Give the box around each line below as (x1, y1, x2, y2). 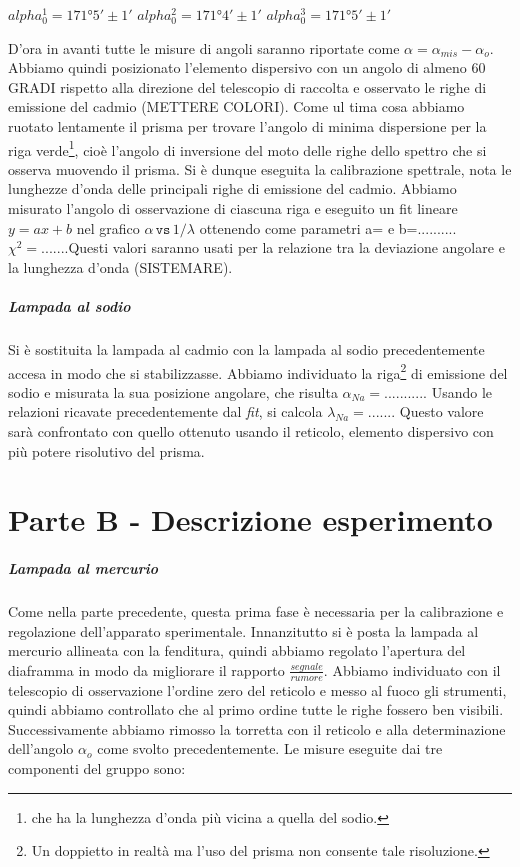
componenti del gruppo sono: (8, 758, 186, 779)
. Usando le (423, 381, 492, 402)
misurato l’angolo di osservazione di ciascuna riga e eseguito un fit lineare (8, 198, 458, 218)
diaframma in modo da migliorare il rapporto (8, 659, 285, 680)
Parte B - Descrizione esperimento (8, 499, 493, 540)
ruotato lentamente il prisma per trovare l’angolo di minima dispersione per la (8, 115, 487, 136)
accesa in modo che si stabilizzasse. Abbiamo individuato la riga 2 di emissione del (8, 359, 508, 383)
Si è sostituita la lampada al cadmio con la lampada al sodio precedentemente (8, 338, 485, 359)
